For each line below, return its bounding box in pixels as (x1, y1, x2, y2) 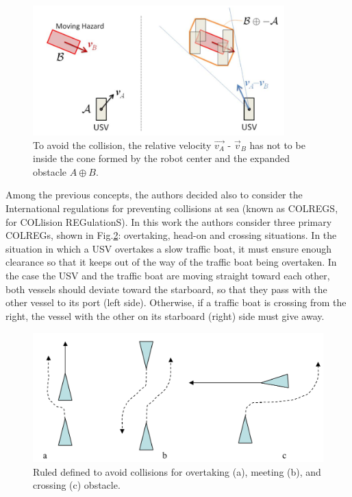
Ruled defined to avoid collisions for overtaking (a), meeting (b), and (33, 464, 321, 478)
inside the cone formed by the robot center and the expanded (33, 151, 290, 165)
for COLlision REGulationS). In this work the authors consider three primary (5, 214, 332, 229)
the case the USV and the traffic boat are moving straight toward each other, (5, 268, 330, 282)
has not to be (249, 137, 305, 152)
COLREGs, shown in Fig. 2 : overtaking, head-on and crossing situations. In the (5, 228, 337, 242)
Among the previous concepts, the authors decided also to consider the (5, 187, 303, 202)
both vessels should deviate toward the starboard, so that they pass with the (5, 281, 327, 296)
